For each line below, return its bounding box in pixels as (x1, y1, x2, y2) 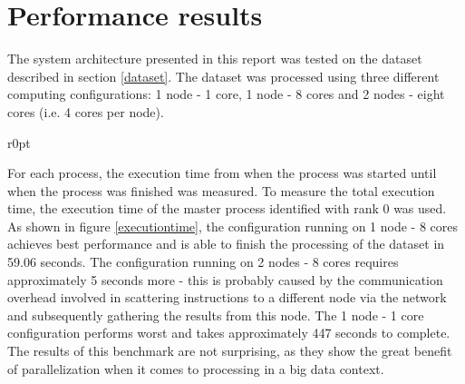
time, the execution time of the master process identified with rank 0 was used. (7, 199, 447, 218)
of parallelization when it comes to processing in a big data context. (7, 359, 384, 378)
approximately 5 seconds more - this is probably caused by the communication (7, 270, 443, 289)
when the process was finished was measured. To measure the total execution (7, 181, 435, 200)
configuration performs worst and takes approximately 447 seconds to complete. (7, 323, 450, 342)
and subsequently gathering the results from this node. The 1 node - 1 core (7, 305, 424, 324)
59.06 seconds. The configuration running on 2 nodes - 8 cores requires (7, 252, 399, 271)
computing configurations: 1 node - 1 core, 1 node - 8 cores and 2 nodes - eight (7, 84, 445, 103)
